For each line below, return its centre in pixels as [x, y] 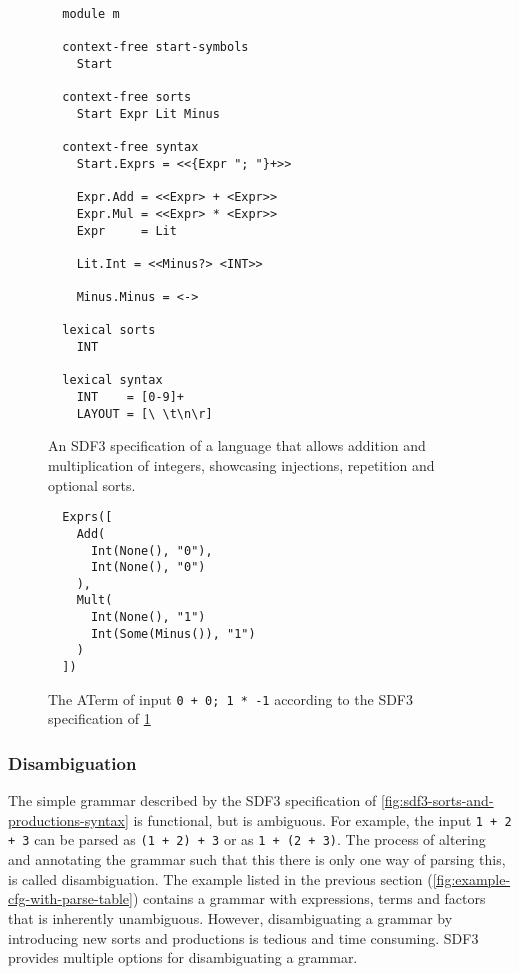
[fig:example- [471, 878]
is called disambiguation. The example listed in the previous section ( [220, 878]
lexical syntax [112, 380]
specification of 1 [99, 718]
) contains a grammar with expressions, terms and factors [309, 898]
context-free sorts [127, 97]
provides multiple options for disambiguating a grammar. [183, 957]
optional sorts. [92, 484]
